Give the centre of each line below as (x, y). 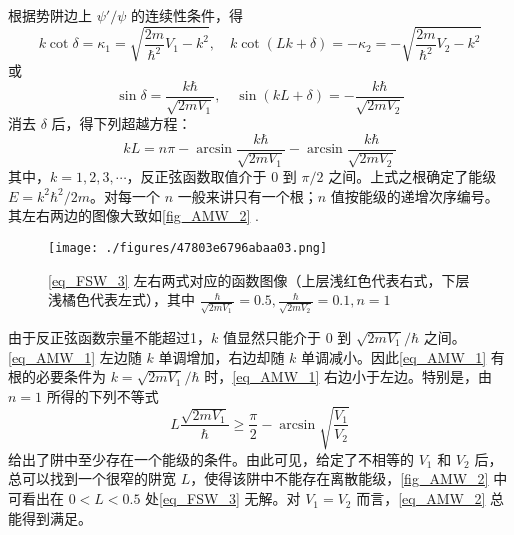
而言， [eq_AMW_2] (421, 498)
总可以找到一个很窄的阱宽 (92, 478)
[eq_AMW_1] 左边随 (75, 356)
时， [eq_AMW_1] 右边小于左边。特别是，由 (348, 376)
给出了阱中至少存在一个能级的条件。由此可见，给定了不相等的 (211, 458)
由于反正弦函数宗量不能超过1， (109, 336)
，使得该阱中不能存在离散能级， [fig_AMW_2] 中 (349, 478)
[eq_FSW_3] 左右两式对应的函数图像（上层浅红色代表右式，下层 (259, 279)
